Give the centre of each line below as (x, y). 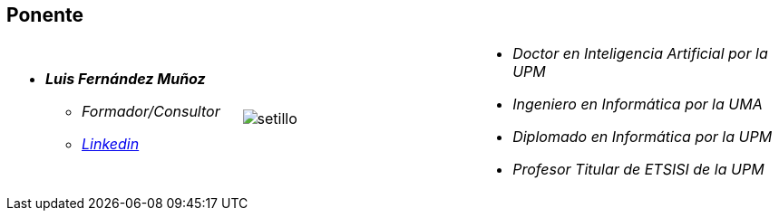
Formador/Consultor (151, 112)
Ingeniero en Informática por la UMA (638, 104)
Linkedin (111, 144)
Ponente (45, 15)
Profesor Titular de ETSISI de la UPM (638, 170)
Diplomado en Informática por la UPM (643, 137)
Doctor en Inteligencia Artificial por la (640, 54)
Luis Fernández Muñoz (126, 79)
